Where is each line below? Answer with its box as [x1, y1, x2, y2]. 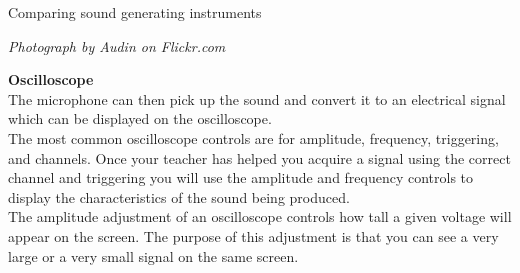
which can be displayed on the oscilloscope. [8, 108, 272, 129]
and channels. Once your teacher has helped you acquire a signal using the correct [8, 147, 511, 168]
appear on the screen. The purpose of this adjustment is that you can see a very [8, 225, 499, 246]
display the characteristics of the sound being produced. [8, 186, 350, 207]
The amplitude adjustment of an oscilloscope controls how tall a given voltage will [8, 206, 512, 227]
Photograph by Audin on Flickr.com [8, 35, 226, 56]
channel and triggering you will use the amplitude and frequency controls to [8, 167, 474, 188]
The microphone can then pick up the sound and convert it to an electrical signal [8, 88, 506, 109]
